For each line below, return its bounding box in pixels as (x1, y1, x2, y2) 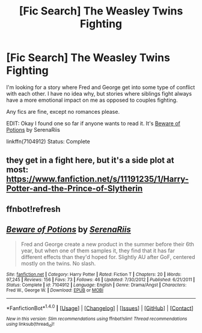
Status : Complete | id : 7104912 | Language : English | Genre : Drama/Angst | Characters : (6, 282, 187, 288)
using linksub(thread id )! (6, 321, 55, 328)
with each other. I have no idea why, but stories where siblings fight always (6, 90, 192, 97)
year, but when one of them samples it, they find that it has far (20, 247, 176, 254)
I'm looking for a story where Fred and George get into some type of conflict (6, 83, 195, 91)
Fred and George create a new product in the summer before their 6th (20, 240, 194, 247)
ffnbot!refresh (6, 204, 61, 214)
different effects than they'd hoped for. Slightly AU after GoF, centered (20, 253, 195, 260)
